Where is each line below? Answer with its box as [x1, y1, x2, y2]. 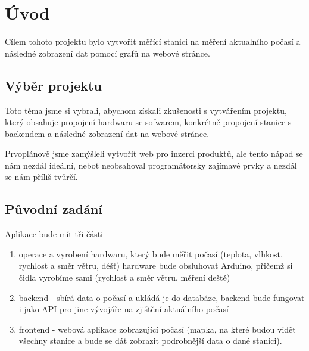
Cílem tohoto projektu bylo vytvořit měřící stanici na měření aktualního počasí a [5, 35, 301, 48]
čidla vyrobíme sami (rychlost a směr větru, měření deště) [18, 271, 230, 284]
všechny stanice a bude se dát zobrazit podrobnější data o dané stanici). [18, 334, 282, 347]
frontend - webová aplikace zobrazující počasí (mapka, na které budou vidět [18, 322, 296, 335]
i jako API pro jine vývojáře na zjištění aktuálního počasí [18, 303, 229, 315]
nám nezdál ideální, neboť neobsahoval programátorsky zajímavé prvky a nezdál [5, 159, 297, 171]
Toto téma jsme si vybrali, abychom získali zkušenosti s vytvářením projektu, [5, 104, 287, 116]
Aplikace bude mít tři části [5, 228, 104, 240]
